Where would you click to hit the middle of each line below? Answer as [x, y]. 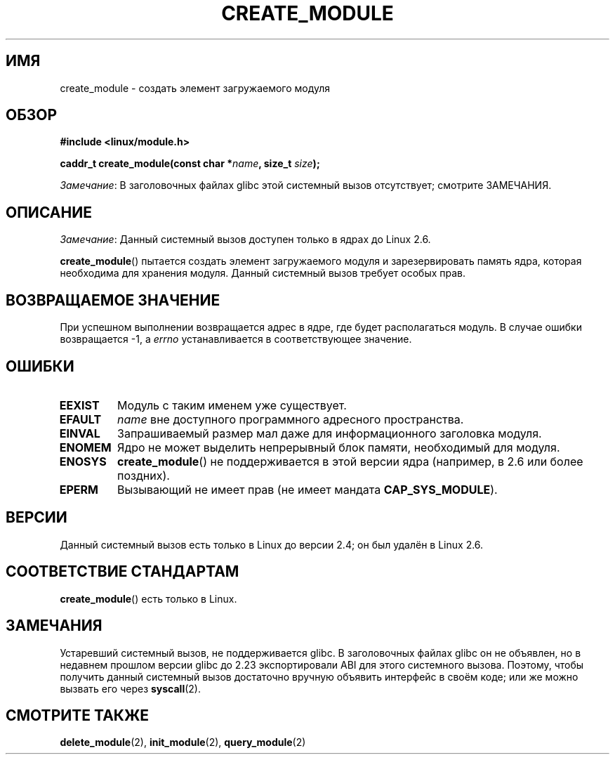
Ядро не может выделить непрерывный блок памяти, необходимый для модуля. [339, 447]
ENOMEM [85, 447]
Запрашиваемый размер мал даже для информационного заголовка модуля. [330, 433]
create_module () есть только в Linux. [148, 598]
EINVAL [80, 433]
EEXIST [79, 405]
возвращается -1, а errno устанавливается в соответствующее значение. [236, 339]
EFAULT [80, 419]
